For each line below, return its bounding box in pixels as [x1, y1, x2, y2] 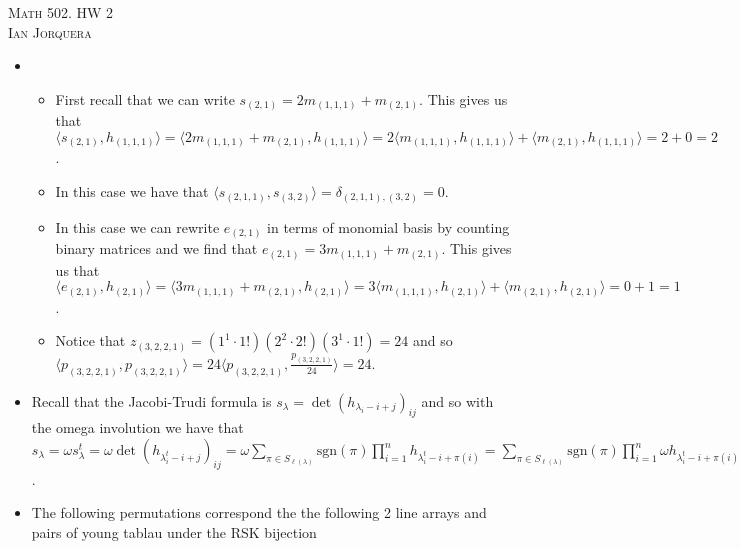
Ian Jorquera [8, 21, 92, 42]
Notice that [55, 330, 126, 351]
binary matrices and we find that [55, 238, 258, 259]
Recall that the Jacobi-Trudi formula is [31, 390, 272, 411]
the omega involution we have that [31, 417, 244, 438]
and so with [421, 390, 494, 411]
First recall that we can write [55, 88, 235, 109]
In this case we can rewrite [55, 216, 220, 237]
